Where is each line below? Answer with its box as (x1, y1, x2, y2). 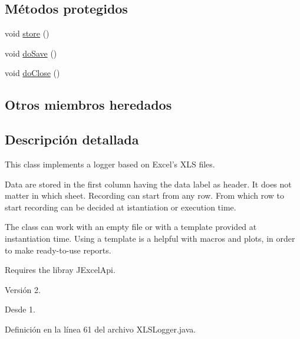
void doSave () (5, 47, 57, 59)
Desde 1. (5, 303, 35, 315)
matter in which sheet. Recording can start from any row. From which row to (5, 189, 285, 202)
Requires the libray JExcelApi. (5, 264, 116, 276)
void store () (5, 27, 50, 40)
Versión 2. (5, 283, 41, 295)
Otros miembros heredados (5, 96, 172, 114)
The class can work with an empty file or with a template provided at (5, 220, 257, 233)
